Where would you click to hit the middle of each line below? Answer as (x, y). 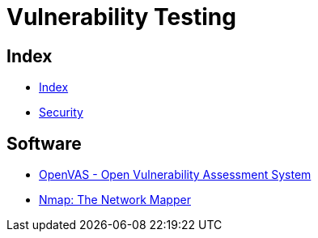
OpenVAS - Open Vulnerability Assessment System (175, 175)
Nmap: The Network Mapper (115, 200)
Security (61, 113)
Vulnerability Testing (121, 17)
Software (44, 143)
